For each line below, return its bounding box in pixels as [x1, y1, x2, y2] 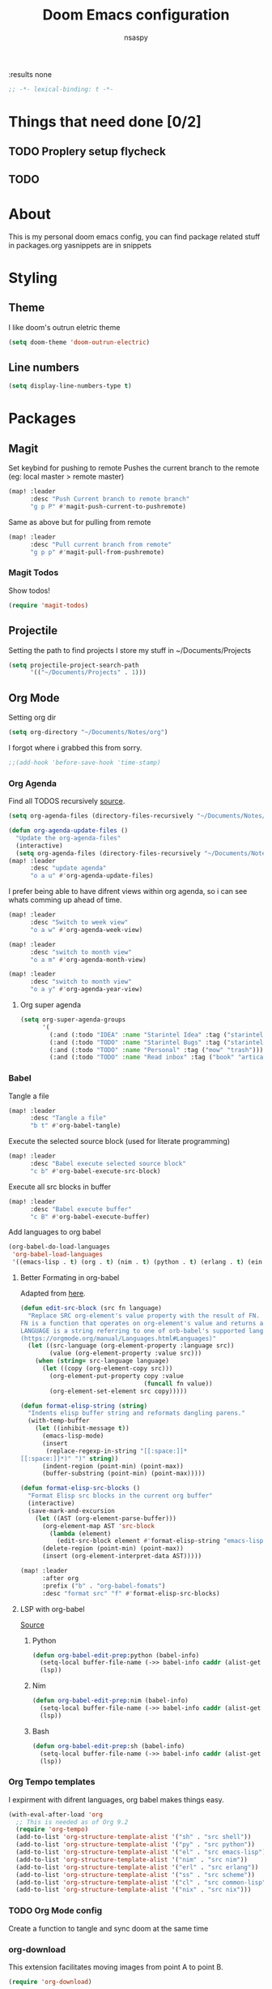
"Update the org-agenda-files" [15, 834, 121, 842]
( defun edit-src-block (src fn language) [19, 1304, 163, 1312]
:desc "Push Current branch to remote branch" [29, 495, 190, 504]
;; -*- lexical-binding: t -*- [8, 85, 114, 93]
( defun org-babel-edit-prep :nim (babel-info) [32, 1697, 189, 1705]
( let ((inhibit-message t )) [35, 1424, 130, 1433]
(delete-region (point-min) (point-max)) [41, 1544, 184, 1553]
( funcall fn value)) [143, 1379, 213, 1388]
